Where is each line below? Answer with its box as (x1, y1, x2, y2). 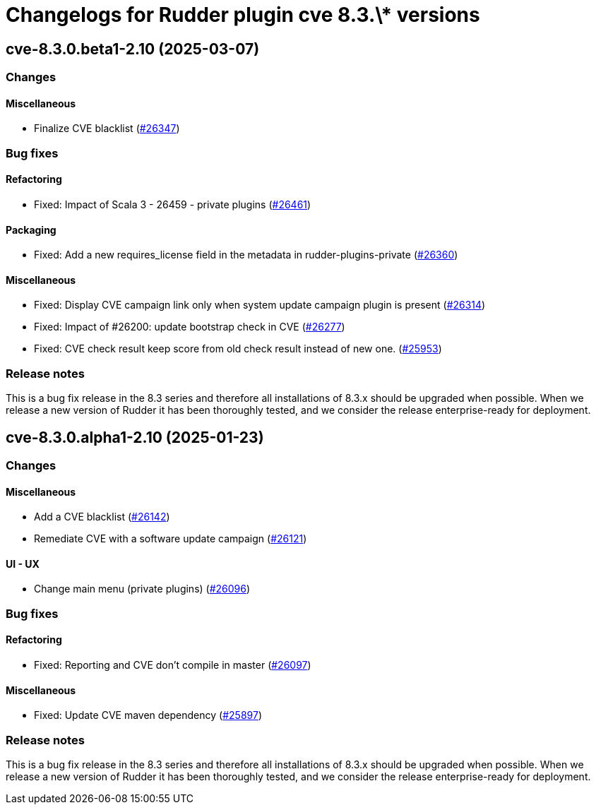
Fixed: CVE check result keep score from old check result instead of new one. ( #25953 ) (34, 343, 442, 355)
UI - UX (6, 557, 40, 570)
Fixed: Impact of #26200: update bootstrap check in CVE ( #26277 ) (34, 321, 345, 333)
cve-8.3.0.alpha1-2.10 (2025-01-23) (6, 428, 264, 446)
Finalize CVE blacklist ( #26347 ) (34, 122, 180, 135)
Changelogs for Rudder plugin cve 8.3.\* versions (6, 3, 480, 27)
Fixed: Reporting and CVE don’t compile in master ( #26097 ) (34, 659, 311, 672)
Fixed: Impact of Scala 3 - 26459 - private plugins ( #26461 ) (34, 198, 311, 210)
